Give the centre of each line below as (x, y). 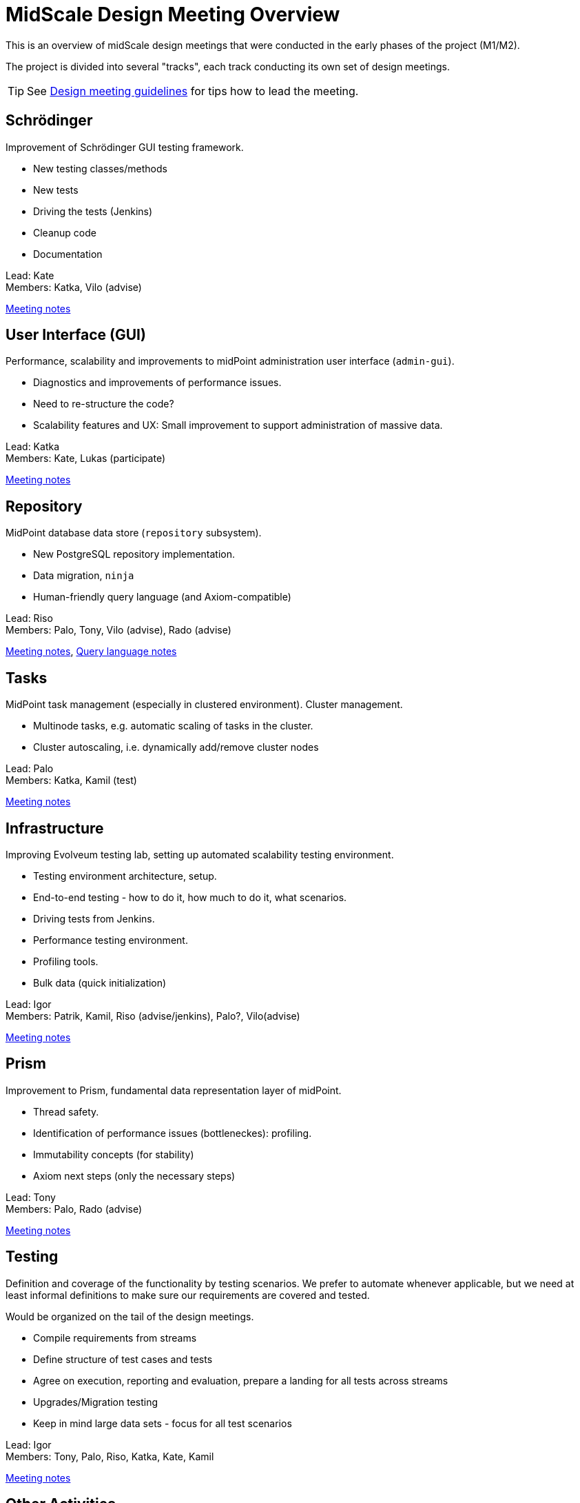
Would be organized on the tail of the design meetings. (130, 1316)
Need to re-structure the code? (104, 404)
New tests (56, 190)
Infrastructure (55, 828)
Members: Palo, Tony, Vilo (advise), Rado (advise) (118, 630)
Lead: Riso (29, 618)
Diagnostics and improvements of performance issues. (157, 383)
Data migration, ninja (84, 576)
